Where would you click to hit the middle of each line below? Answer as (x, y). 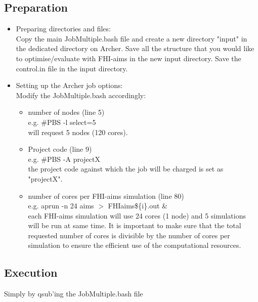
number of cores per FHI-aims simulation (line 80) (106, 196)
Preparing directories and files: (63, 29)
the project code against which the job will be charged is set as (126, 169)
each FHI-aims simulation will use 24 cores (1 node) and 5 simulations (137, 215)
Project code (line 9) (60, 149)
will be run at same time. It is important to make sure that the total (135, 225)
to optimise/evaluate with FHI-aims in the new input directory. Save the (128, 58)
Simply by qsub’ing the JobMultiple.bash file (74, 294)
